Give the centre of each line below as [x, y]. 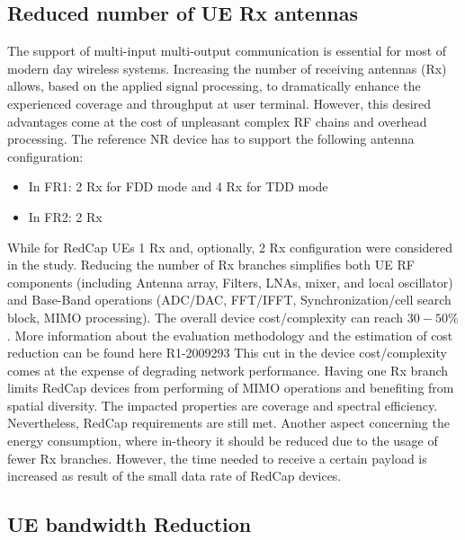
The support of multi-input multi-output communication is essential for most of [227, 51]
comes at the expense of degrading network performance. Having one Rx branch [228, 370]
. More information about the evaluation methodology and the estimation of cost [230, 335]
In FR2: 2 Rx [65, 216]
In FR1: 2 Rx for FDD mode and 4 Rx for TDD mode [178, 186]
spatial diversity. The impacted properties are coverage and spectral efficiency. [223, 405]
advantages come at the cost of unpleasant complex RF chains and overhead [217, 121]
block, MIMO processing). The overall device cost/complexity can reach [206, 317]
